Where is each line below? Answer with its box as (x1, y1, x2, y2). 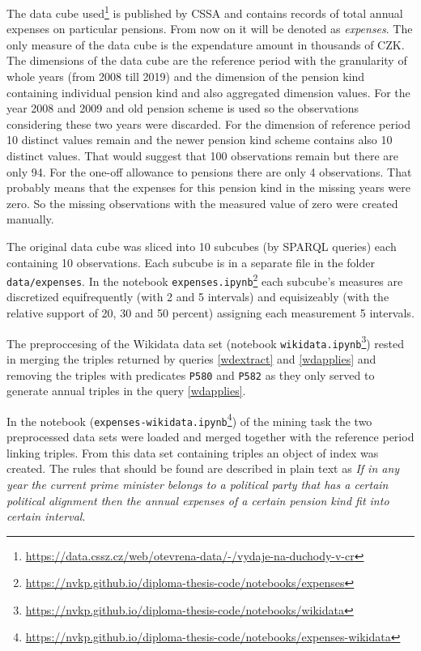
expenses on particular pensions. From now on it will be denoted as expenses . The (6, 20, 413, 37)
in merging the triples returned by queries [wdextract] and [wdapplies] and (6, 350, 376, 367)
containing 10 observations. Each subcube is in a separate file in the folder (6, 253, 375, 270)
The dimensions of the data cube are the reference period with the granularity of (6, 52, 407, 69)
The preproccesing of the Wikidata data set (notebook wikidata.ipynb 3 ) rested (6, 332, 405, 351)
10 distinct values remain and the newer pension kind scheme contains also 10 (6, 131, 393, 148)
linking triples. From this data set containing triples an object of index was (6, 444, 379, 461)
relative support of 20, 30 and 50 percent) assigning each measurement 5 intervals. (6, 304, 415, 321)
